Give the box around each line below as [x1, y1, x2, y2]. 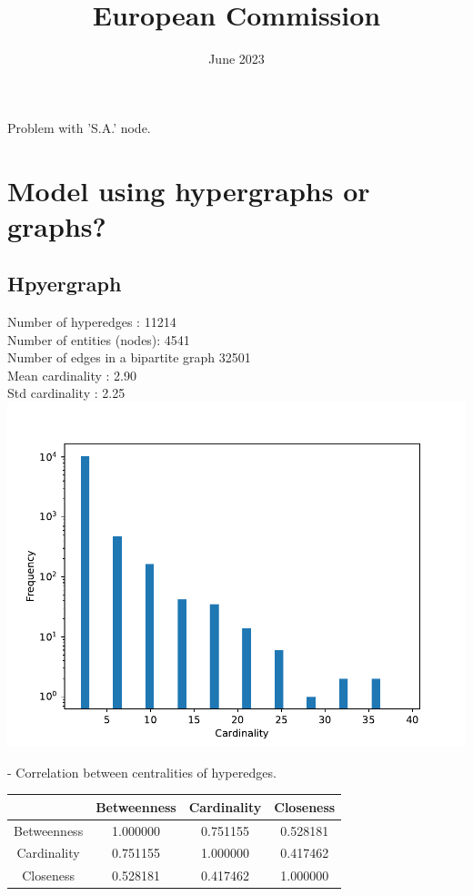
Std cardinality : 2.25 [7, 383, 126, 402]
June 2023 [208, 49, 265, 68]
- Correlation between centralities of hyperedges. [7, 762, 277, 781]
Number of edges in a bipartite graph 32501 [7, 348, 251, 367]
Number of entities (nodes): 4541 [7, 330, 190, 349]
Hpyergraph [7, 270, 122, 298]
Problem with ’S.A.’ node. [7, 117, 151, 137]
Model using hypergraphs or [7, 171, 370, 209]
